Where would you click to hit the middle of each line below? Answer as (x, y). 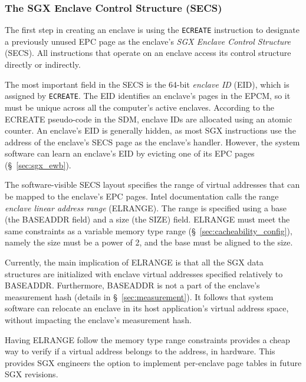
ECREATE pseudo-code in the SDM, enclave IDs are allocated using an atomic (149, 119)
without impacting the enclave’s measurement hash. (98, 320)
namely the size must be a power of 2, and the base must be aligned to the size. (149, 242)
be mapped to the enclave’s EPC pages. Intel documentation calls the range (142, 196)
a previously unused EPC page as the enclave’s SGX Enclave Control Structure (148, 41)
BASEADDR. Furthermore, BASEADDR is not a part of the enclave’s (132, 285)
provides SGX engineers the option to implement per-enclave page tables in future (153, 362)
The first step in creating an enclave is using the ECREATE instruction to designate (152, 30)
